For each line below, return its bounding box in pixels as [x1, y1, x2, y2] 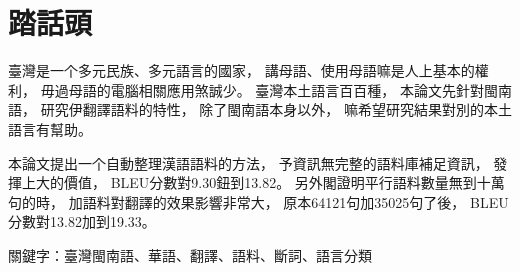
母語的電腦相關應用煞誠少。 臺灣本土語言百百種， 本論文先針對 [68, 79, 484, 100]
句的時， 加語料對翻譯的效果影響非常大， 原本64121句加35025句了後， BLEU [8, 191, 509, 212]
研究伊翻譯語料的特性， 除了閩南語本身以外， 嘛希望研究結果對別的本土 [40, 99, 512, 120]
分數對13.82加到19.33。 [8, 211, 156, 232]
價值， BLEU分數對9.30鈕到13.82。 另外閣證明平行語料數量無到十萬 [63, 172, 505, 193]
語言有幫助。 [8, 118, 92, 139]
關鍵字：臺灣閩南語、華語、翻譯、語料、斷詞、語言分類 [8, 244, 372, 265]
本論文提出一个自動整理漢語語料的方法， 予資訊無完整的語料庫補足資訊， [8, 152, 489, 173]
